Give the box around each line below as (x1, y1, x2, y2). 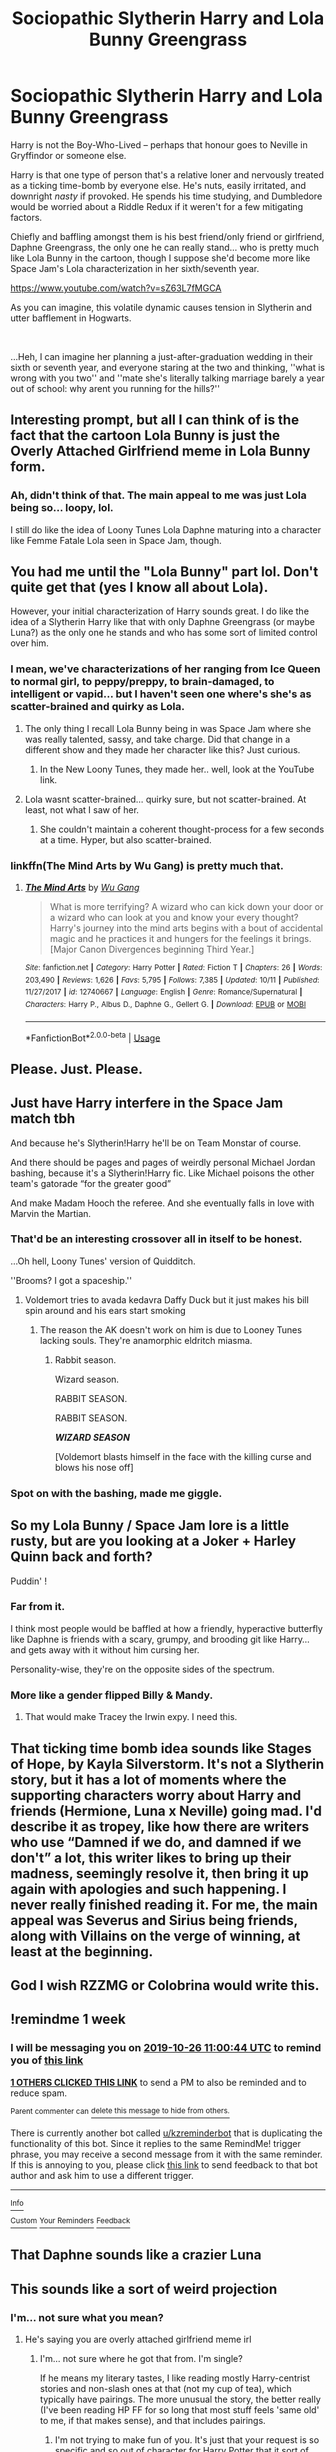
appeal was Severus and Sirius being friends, (10, 1912, 298, 1929)
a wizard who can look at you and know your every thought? (49, 912, 299, 924)
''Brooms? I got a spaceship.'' (10, 1274, 133, 1286)
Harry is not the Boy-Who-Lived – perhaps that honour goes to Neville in (10, 138, 308, 151)
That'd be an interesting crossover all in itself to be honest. (10, 1232, 303, 1246)
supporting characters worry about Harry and (10, 1787, 302, 1804)
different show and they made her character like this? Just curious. (24, 743, 301, 756)
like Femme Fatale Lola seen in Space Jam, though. (10, 534, 222, 546)
